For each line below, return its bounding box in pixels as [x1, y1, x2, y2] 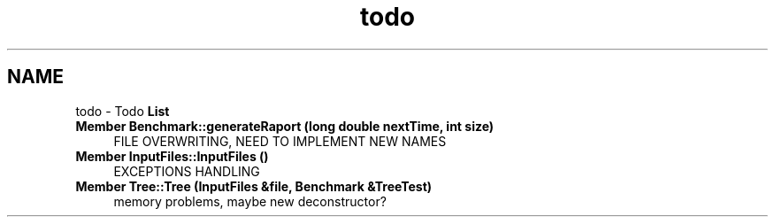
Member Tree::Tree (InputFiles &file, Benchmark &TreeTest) [75, 178, 433, 194]
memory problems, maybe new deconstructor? [113, 193, 387, 209]
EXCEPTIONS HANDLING [113, 163, 260, 179]
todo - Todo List [75, 103, 170, 119]
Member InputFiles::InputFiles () [75, 148, 269, 164]
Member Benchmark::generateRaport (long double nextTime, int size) [75, 118, 495, 134]
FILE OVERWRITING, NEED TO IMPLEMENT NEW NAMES [113, 133, 447, 149]
